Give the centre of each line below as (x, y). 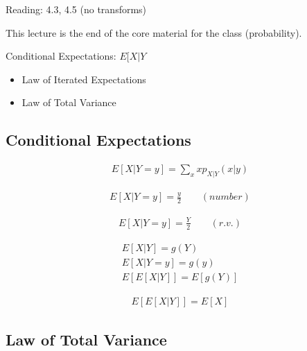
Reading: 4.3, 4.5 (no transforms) (76, 9)
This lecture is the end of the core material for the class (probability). (154, 32)
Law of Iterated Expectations (84, 79)
